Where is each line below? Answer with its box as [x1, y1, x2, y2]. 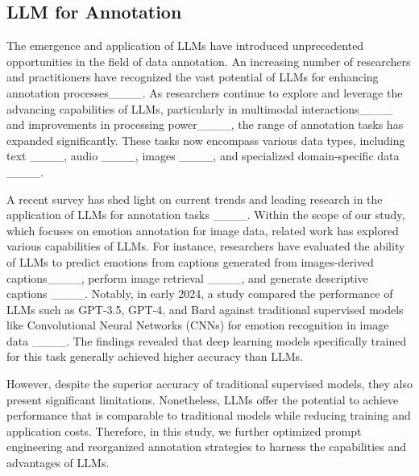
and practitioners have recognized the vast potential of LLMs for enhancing [6, 68, 379, 85]
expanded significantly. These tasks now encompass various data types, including [6, 131, 405, 148]
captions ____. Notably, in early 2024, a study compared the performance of [6, 285, 393, 302]
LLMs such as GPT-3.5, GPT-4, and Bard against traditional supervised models [6, 300, 404, 317]
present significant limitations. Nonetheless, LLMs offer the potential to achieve [6, 391, 399, 408]
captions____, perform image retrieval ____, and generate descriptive [6, 269, 368, 286]
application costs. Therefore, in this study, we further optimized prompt [6, 422, 362, 439]
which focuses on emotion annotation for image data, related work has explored [6, 221, 399, 238]
